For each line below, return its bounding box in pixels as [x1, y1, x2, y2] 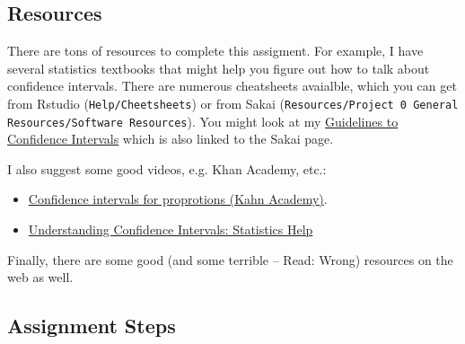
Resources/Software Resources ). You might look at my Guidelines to [7, 111, 399, 130]
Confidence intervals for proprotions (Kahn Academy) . [28, 190, 328, 208]
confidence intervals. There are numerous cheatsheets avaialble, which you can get [7, 76, 457, 95]
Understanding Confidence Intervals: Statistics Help [28, 220, 313, 239]
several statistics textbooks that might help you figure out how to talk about [7, 58, 430, 77]
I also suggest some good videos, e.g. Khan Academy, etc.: [7, 159, 327, 178]
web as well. [7, 268, 74, 287]
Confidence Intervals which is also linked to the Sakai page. [7, 129, 334, 148]
